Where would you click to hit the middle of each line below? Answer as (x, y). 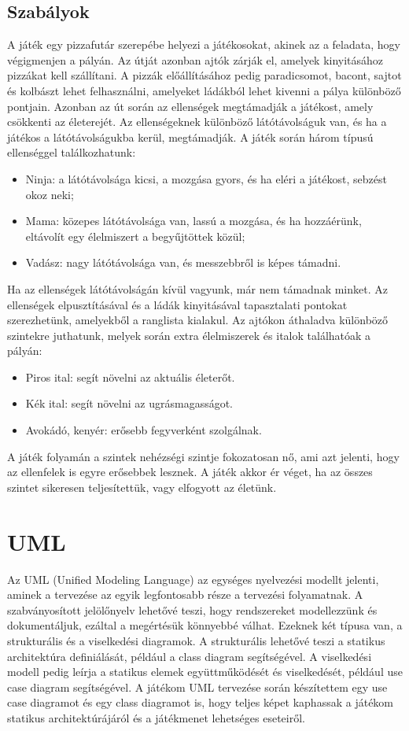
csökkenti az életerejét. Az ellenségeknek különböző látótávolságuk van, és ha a (197, 122)
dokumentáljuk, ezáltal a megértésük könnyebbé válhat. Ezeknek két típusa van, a (205, 625)
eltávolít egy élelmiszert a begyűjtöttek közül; (135, 236)
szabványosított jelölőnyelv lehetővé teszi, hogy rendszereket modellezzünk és (192, 609)
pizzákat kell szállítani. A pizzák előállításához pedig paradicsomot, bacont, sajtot (204, 75)
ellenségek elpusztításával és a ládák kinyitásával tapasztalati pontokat (177, 304)
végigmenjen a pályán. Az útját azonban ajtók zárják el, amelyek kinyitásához (195, 59)
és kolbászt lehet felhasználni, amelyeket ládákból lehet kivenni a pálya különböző (204, 90)
